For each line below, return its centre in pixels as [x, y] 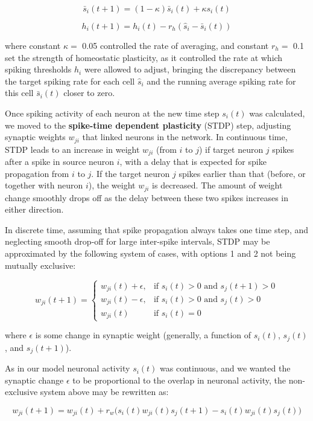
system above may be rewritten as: [104, 392]
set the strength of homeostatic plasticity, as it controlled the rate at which [144, 57]
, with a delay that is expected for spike [193, 162]
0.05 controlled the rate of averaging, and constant [175, 45]
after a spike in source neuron [60, 162]
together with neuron [44, 185]
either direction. [34, 209]
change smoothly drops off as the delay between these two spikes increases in [147, 197]
